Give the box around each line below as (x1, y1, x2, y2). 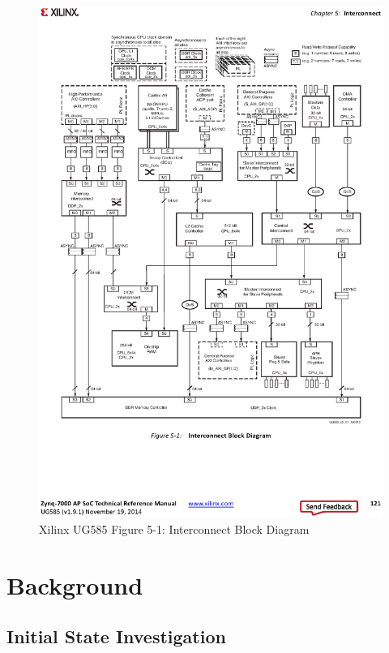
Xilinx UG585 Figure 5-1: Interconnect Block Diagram (39, 520, 310, 537)
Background (6, 568, 143, 601)
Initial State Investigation (6, 624, 226, 649)
